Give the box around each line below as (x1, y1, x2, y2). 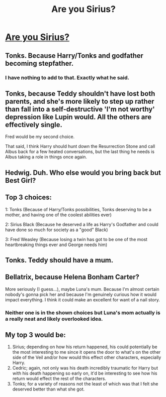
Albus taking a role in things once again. (5, 154, 87, 160)
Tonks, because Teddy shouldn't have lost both (5, 89, 156, 98)
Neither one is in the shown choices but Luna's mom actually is (5, 309, 161, 316)
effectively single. (5, 121, 63, 129)
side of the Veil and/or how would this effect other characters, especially (12, 355, 162, 361)
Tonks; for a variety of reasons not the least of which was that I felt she (12, 381, 159, 387)
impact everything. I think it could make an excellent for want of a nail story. (5, 296, 160, 302)
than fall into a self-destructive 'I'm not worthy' (5, 105, 155, 113)
